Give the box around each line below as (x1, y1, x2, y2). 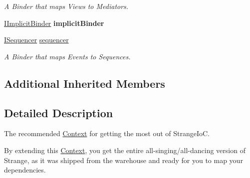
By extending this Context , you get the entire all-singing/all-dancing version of (4, 145, 246, 155)
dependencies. (4, 165, 46, 175)
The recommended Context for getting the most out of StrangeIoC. (4, 128, 210, 139)
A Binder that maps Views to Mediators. (4, 1, 129, 11)
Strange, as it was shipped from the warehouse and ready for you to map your (4, 155, 243, 165)
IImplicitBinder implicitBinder (4, 17, 104, 28)
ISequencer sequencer (4, 34, 69, 45)
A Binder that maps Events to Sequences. (4, 51, 131, 61)
